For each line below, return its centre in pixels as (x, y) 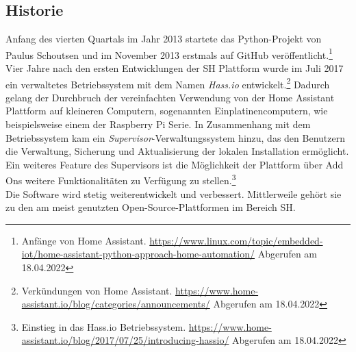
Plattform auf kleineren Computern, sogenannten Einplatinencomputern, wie (167, 111)
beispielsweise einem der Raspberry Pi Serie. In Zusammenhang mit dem (158, 124)
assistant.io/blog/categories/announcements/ (116, 304)
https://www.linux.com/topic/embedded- (236, 240)
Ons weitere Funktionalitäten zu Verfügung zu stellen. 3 (121, 179)
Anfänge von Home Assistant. (84, 240)
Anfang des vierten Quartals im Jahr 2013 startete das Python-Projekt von (164, 39)
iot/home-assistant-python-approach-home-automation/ (138, 254)
